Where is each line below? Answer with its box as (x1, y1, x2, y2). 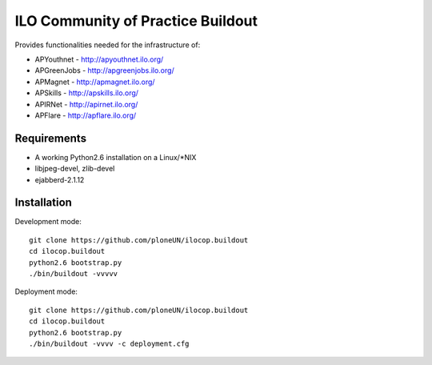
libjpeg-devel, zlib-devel (34, 164, 115, 174)
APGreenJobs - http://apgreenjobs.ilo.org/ (34, 66, 175, 75)
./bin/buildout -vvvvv (29, 269, 118, 279)
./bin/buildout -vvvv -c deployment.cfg (29, 339, 190, 348)
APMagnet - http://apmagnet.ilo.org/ (34, 77, 155, 86)
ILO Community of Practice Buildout (14, 12, 258, 30)
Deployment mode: (14, 287, 78, 296)
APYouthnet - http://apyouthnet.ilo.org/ (34, 54, 164, 64)
